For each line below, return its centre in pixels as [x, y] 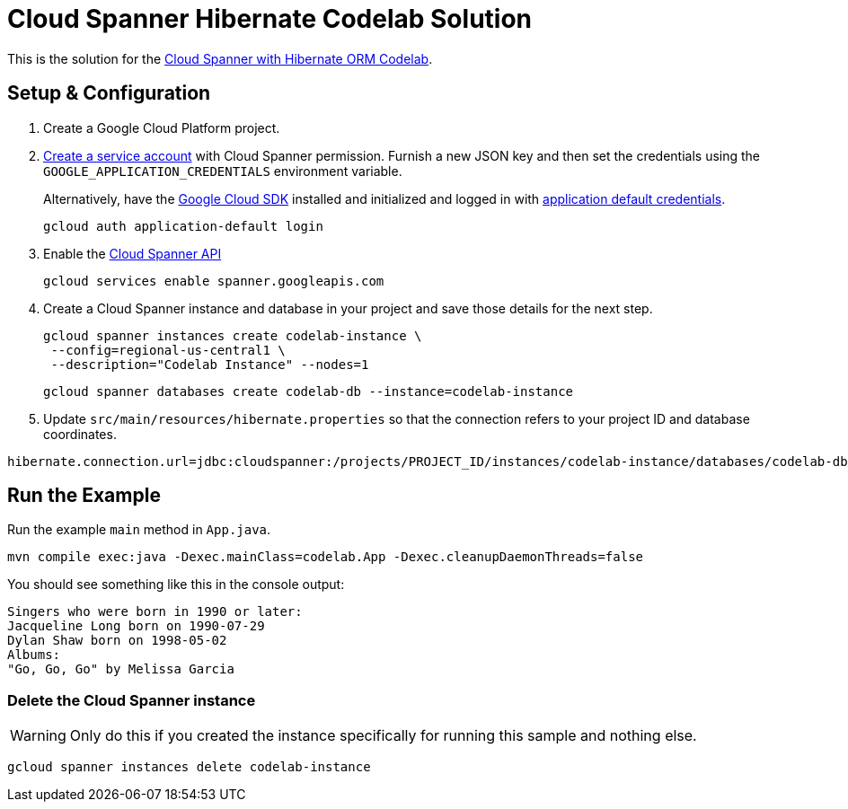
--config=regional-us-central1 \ [168, 350]
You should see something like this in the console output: [176, 585]
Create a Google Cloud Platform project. [162, 128]
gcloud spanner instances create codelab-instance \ [233, 335]
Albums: [34, 655]
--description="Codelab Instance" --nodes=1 [210, 364]
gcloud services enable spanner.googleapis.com [214, 281]
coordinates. [80, 434]
